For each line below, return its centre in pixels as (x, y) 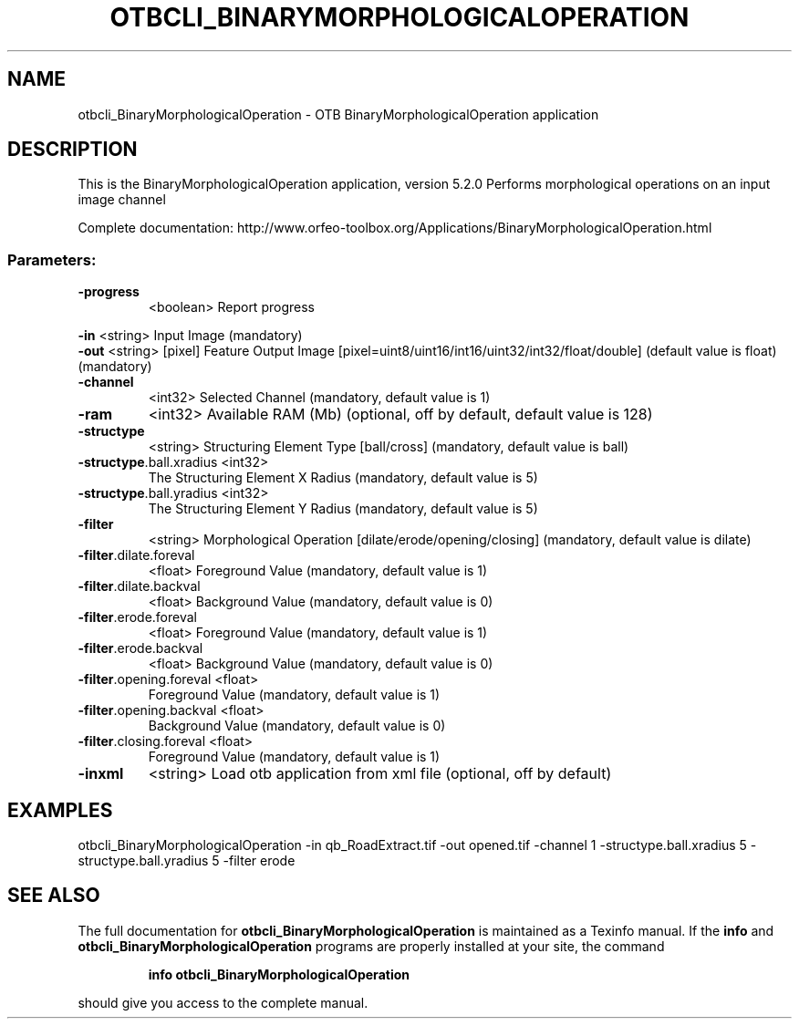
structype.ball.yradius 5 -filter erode (187, 861)
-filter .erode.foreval (137, 617)
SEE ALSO (54, 896)
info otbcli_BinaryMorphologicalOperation (279, 974)
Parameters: (52, 259)
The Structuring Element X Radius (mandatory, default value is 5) (343, 478)
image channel (122, 200)
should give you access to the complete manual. (223, 1002)
